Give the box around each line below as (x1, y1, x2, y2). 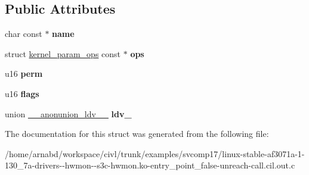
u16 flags (5, 87, 39, 99)
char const (5, 27, 42, 40)
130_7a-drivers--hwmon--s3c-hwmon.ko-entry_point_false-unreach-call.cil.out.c (5, 159, 295, 171)
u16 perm (5, 67, 43, 80)
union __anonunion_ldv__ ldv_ (5, 107, 132, 120)
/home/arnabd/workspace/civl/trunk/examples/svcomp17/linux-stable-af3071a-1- (5, 147, 305, 160)
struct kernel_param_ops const (5, 47, 121, 60)
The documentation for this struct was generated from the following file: (5, 127, 269, 140)
